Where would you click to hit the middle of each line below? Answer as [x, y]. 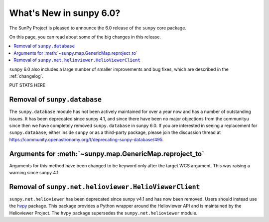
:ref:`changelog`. [26, 76]
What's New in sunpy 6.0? [65, 13]
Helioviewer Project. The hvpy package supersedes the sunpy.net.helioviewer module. [103, 213]
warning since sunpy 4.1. [34, 173]
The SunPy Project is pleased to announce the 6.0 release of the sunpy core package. [98, 28]
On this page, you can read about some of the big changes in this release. [85, 37]
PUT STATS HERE [27, 85]
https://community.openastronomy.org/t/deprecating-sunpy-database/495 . [86, 139]
